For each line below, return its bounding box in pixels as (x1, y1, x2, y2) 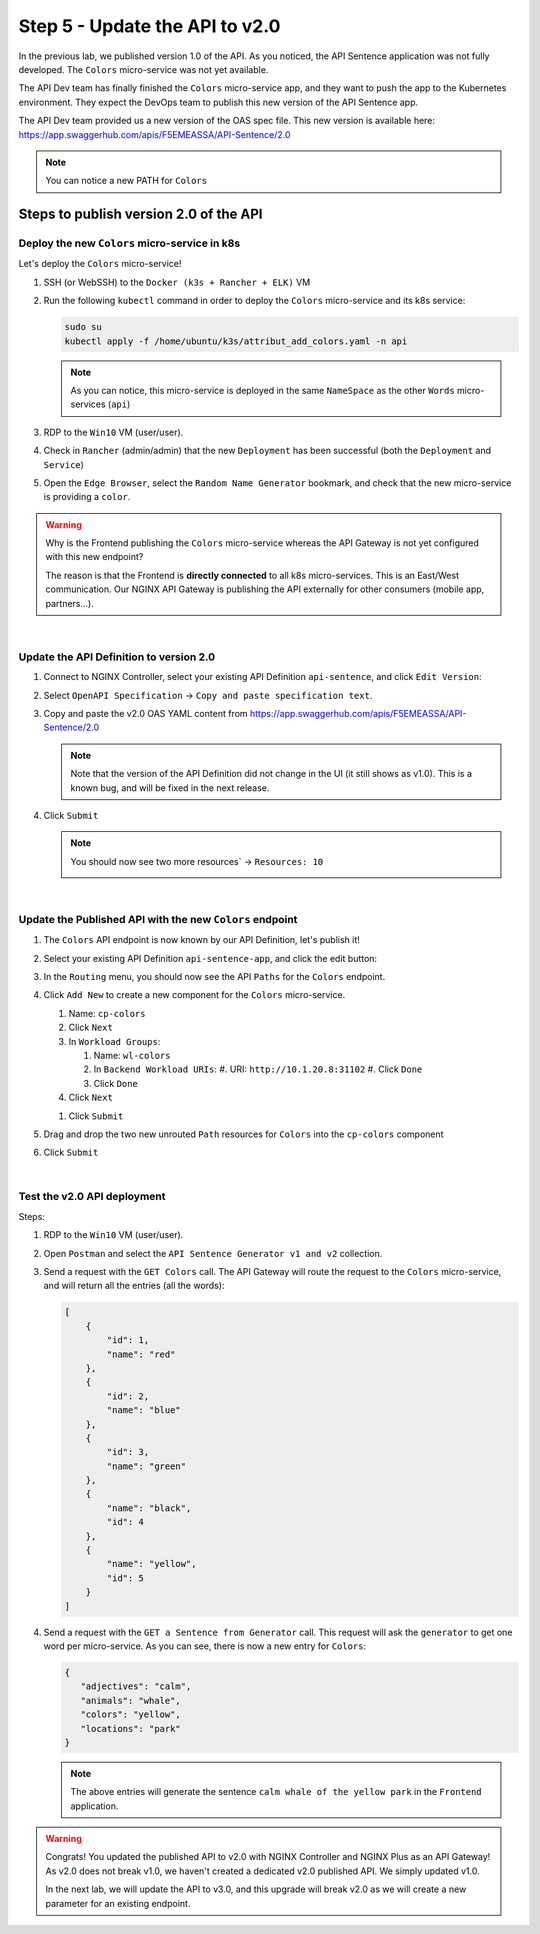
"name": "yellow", (106, 1558, 197, 1570)
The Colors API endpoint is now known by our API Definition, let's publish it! (43, 934, 360, 946)
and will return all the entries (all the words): (43, 1280, 225, 1292)
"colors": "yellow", (80, 1709, 182, 1720)
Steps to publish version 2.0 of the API (18, 206, 263, 223)
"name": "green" (106, 1460, 187, 1472)
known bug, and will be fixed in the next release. (70, 781, 270, 794)
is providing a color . (43, 491, 131, 503)
